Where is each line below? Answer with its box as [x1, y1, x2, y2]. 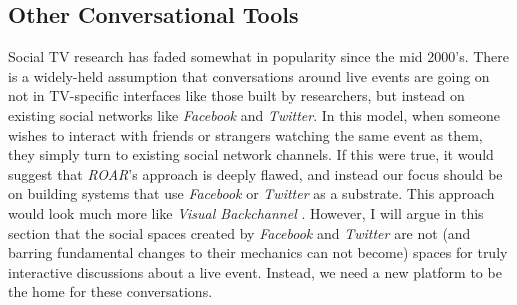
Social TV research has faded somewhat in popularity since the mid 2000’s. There [8, 46, 510, 67]
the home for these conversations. [8, 281, 213, 302]
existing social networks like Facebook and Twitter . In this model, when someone [8, 104, 500, 125]
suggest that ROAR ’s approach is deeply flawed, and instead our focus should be [8, 163, 503, 184]
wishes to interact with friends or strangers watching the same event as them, [8, 124, 483, 145]
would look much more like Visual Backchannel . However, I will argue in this [8, 202, 484, 223]
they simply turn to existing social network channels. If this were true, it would [8, 144, 494, 165]
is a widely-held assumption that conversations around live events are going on [8, 65, 490, 86]
